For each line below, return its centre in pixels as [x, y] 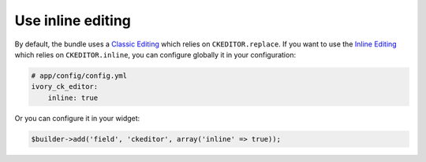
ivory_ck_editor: [65, 87]
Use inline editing [73, 20]
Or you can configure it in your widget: [77, 118]
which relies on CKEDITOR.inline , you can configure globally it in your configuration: [155, 54]
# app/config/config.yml [79, 75]
